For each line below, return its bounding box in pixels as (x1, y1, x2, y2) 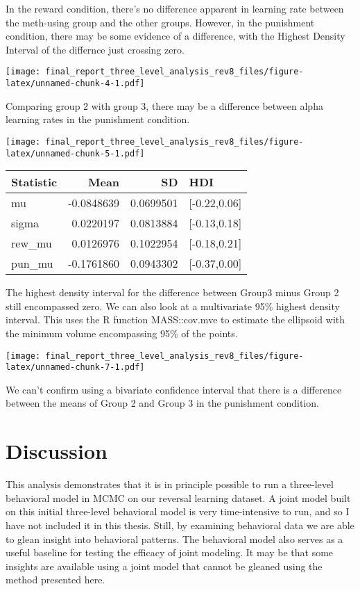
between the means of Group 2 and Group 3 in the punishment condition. (6, 396, 319, 410)
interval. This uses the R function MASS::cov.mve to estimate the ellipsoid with (6, 312, 345, 327)
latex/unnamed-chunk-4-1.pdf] (6, 79, 145, 89)
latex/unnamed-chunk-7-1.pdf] (6, 362, 145, 373)
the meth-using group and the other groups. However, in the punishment (6, 15, 315, 29)
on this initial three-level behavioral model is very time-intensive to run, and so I (6, 504, 350, 519)
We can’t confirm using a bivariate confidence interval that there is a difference (6, 382, 342, 396)
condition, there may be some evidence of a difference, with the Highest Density (6, 29, 345, 43)
